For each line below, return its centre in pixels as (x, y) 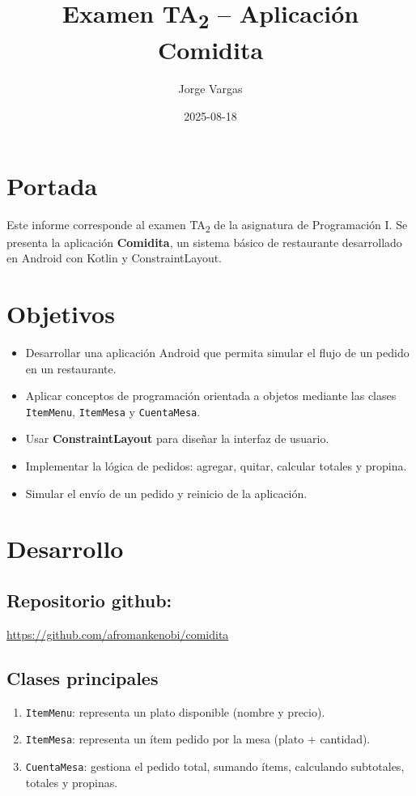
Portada (52, 185)
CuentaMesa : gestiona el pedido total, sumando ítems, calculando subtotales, (215, 766)
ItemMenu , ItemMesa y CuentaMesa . (113, 411)
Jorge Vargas (210, 89)
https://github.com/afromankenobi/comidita (118, 634)
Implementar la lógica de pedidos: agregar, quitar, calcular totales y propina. (216, 465)
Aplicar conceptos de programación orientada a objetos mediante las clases (211, 396)
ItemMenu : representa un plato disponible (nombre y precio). (175, 711)
